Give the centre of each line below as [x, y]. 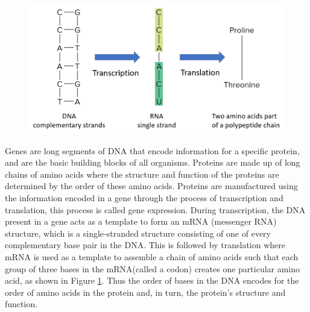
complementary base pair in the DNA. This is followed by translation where [145, 245]
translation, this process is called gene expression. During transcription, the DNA [155, 209]
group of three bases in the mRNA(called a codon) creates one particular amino [153, 268]
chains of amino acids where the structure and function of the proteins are [142, 174]
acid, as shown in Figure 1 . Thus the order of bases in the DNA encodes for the [152, 280]
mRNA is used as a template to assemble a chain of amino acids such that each [152, 257]
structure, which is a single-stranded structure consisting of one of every [138, 233]
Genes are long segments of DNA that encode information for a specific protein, [152, 150]
